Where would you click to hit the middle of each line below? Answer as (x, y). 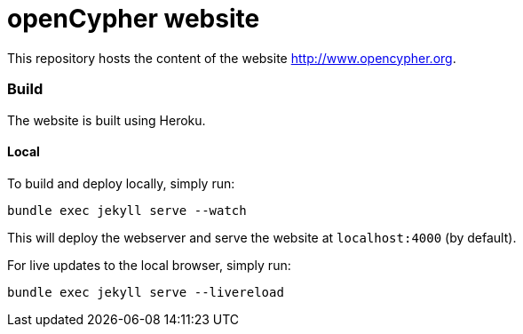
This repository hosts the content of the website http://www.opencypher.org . (232, 58)
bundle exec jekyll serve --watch (127, 210)
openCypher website (134, 19)
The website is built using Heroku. (107, 120)
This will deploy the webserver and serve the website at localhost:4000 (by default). (262, 237)
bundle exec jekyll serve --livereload (146, 292)
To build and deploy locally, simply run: (121, 183)
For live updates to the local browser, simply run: (149, 265)
